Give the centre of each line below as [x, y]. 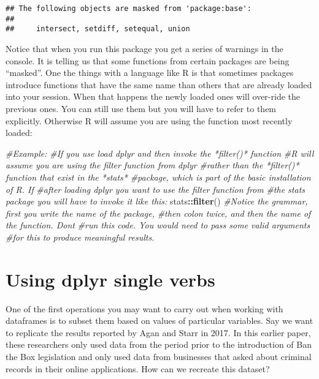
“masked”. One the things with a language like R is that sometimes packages [150, 73]
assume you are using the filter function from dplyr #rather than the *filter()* [152, 165]
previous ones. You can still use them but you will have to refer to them [141, 108]
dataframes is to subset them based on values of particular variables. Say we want [159, 321]
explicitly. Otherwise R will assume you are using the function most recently [149, 120]
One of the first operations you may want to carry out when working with [144, 308]
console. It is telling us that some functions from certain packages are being [148, 60]
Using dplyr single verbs [110, 279]
